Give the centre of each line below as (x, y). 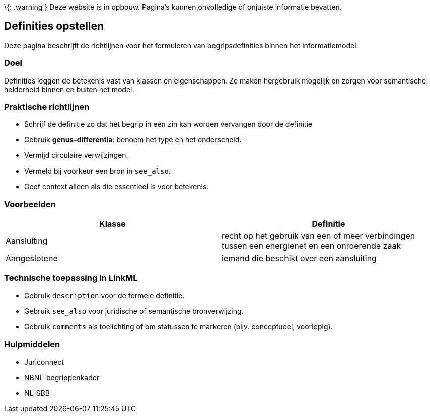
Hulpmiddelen (32, 344)
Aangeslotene (32, 258)
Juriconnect (44, 362)
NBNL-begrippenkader (62, 377)
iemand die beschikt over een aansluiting (299, 258)
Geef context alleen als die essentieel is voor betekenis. (117, 187)
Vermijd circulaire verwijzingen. (76, 155)
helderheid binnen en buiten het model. (69, 89)
